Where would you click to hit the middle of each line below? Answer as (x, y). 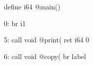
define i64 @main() (32, 6)
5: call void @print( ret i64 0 (46, 40)
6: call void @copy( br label (45, 56)
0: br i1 (15, 23)
